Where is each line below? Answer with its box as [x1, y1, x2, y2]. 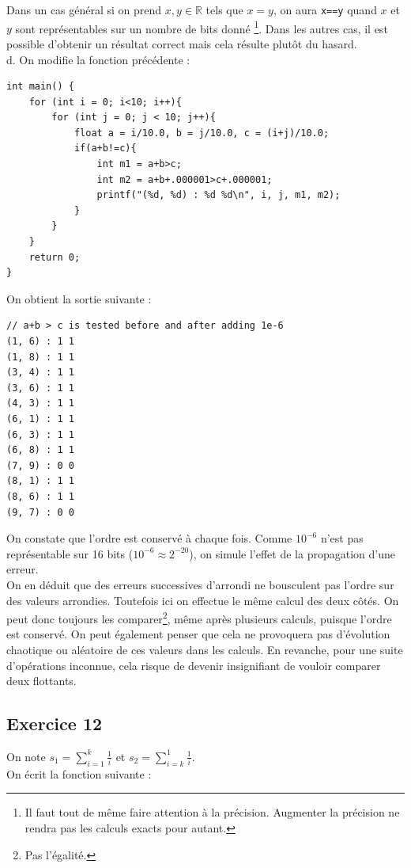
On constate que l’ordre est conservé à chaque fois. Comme [6, 530, 292, 546]
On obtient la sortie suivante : [6, 290, 152, 306]
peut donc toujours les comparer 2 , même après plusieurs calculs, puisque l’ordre [6, 608, 392, 626]
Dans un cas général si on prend [6, 2, 162, 17]
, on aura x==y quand [273, 2, 377, 17]
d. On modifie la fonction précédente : [6, 51, 190, 67]
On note [6, 748, 46, 764]
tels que [205, 2, 243, 17]
